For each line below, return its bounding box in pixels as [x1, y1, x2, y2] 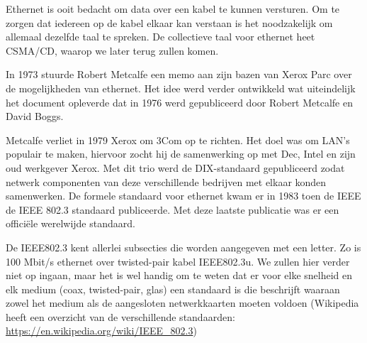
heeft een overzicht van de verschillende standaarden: [6, 309, 235, 324]
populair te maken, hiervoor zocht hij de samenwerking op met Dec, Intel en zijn [6, 146, 356, 161]
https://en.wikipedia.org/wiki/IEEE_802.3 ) [6, 323, 197, 338]
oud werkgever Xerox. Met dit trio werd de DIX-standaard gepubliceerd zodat [6, 160, 345, 175]
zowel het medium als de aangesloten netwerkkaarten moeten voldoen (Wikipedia [6, 295, 359, 310]
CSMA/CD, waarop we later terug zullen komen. [6, 43, 219, 58]
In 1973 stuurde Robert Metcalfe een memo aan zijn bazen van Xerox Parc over [6, 67, 352, 82]
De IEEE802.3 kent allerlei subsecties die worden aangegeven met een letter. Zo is [6, 239, 361, 254]
